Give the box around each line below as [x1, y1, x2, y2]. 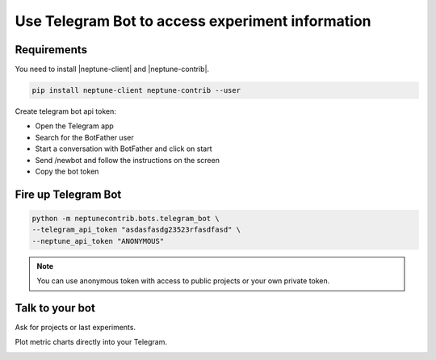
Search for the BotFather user [35, 132, 134, 142]
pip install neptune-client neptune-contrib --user [31, 86, 241, 95]
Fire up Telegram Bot [15, 187, 122, 201]
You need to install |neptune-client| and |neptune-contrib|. [15, 65, 210, 74]
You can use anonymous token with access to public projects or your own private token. [36, 276, 330, 286]
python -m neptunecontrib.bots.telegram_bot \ [31, 214, 220, 223]
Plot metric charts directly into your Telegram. [15, 337, 167, 347]
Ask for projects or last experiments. [15, 323, 136, 333]
